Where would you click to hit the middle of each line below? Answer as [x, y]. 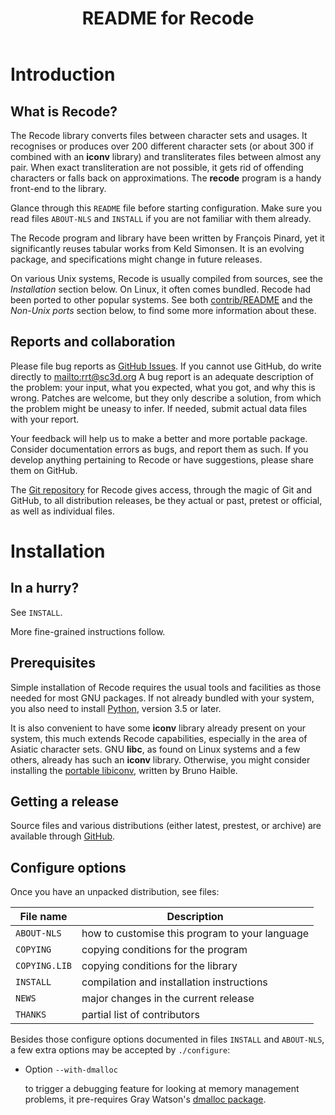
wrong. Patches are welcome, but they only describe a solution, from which [166, 398]
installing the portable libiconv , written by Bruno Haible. [124, 770]
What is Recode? [64, 111]
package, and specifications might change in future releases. [136, 259]
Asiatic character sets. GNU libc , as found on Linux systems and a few [155, 749]
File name [43, 917]
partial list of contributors [140, 1015]
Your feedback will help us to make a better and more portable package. [159, 438]
